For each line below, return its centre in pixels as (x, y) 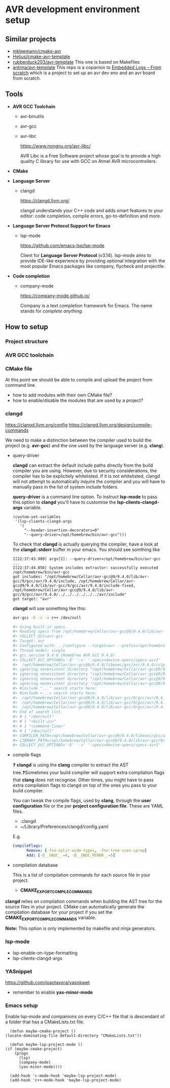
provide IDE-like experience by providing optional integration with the (93, 261)
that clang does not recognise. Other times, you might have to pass (83, 780)
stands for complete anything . (52, 311)
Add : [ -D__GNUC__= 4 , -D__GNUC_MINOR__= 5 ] (71, 855)
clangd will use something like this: (49, 608)
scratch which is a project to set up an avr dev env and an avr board (84, 73)
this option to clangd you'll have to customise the (64, 502)
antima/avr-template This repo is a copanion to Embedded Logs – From (87, 67)
